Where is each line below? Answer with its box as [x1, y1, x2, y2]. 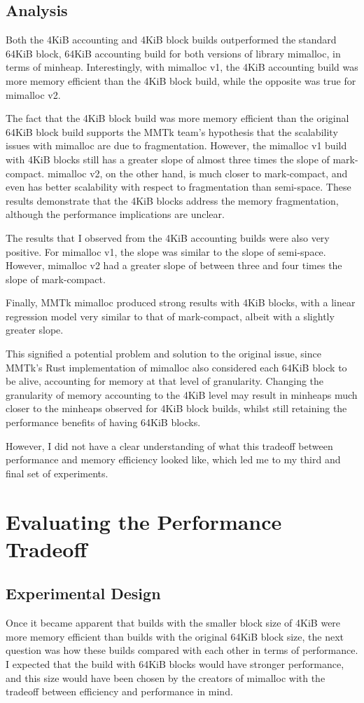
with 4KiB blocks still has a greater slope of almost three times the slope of [6, 151, 330, 166]
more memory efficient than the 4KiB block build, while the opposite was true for [6, 73, 356, 88]
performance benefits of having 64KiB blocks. [6, 415, 201, 430]
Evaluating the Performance [6, 507, 282, 535]
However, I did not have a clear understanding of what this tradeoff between [6, 438, 333, 453]
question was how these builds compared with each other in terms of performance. [6, 643, 358, 657]
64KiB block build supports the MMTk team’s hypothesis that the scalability [6, 124, 338, 139]
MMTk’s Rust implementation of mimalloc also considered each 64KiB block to [6, 360, 347, 374]
